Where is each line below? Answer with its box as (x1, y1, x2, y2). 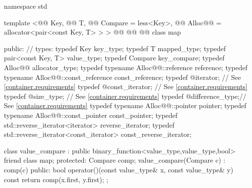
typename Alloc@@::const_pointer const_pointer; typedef (4, 110, 178, 120)
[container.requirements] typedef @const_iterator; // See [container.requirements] (4, 81, 248, 92)
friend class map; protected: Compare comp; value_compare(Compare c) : (4, 155, 226, 165)
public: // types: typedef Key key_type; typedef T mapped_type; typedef (4, 43, 226, 53)
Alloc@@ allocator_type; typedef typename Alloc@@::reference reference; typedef (4, 62, 248, 72)
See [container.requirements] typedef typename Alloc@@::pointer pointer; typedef (4, 100, 247, 111)
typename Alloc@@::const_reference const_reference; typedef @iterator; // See (4, 72, 241, 82)
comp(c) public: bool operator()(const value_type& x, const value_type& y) (4, 164, 233, 174)
